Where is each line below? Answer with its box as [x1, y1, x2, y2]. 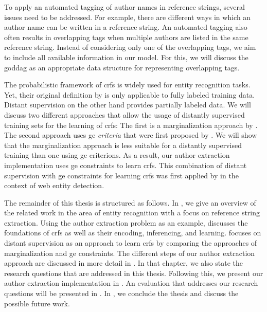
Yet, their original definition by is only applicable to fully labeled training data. [4, 89, 255, 100]
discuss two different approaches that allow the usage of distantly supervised [4, 109, 245, 120]
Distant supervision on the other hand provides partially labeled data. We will [4, 99, 251, 110]
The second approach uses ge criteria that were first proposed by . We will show [4, 130, 257, 140]
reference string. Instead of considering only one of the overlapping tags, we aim [4, 42, 256, 52]
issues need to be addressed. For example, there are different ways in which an [4, 11, 251, 22]
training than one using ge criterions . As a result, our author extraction [4, 150, 230, 160]
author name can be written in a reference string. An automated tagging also [4, 22, 247, 32]
